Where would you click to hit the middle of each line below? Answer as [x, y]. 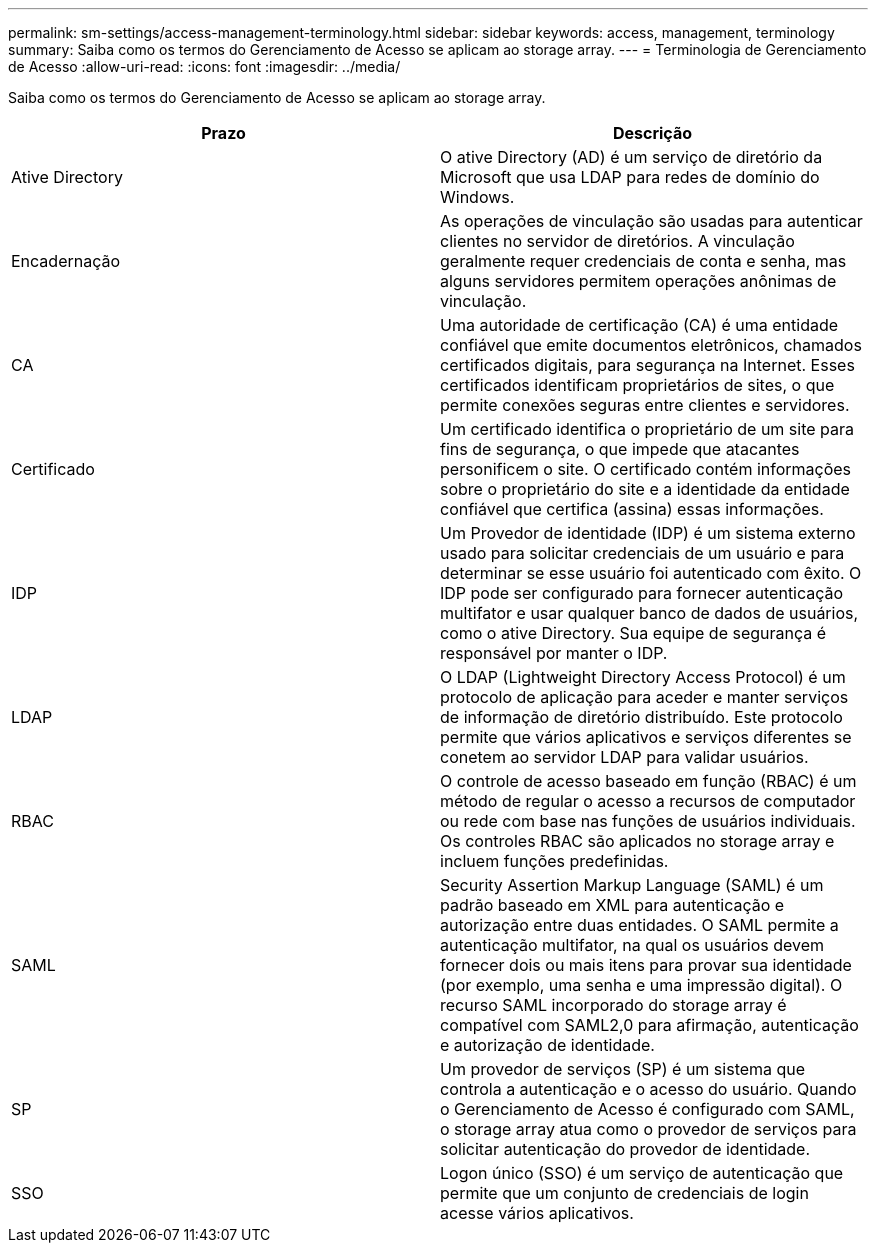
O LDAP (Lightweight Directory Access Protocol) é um [643, 677]
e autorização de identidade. [547, 1045]
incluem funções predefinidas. [554, 861]
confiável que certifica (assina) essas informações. [632, 509]
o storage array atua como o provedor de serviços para [648, 1129]
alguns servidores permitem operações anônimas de [638, 281]
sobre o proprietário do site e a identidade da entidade [645, 489]
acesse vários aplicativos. [537, 1213]
